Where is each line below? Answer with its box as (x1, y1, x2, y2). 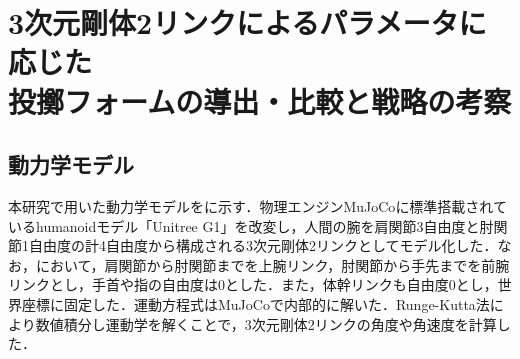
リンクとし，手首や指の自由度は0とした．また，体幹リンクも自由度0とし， (8, 274, 498, 295)
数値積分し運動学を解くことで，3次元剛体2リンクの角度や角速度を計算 (35, 313, 497, 334)
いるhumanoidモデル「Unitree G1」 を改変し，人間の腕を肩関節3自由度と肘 (8, 215, 494, 236)
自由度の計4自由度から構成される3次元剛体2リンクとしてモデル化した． (28, 235, 498, 256)
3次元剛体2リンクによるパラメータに (8, 2, 487, 43)
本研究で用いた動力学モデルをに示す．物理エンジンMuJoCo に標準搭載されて (8, 195, 507, 216)
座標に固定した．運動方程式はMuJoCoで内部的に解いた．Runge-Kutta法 (21, 293, 490, 314)
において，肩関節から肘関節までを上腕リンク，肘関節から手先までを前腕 (35, 254, 510, 275)
